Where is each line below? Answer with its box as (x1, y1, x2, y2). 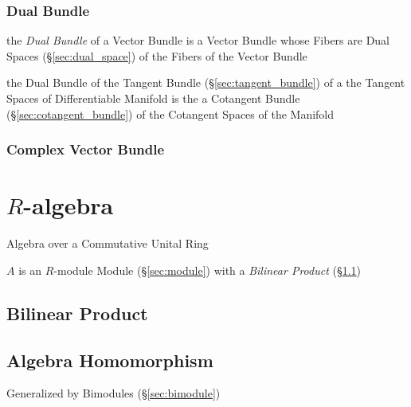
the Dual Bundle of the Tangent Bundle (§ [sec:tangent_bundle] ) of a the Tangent (6, 74, 405, 91)
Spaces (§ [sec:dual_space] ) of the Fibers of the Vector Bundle (6, 47, 307, 64)
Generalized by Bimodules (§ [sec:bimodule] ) (6, 385, 221, 401)
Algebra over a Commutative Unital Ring (6, 235, 209, 252)
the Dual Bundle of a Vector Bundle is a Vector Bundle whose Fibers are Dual (6, 32, 390, 49)
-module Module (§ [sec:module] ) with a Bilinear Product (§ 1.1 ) (53, 261, 362, 278)
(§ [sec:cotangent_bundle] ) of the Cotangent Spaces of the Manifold (6, 105, 335, 122)
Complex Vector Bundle (6, 139, 165, 159)
